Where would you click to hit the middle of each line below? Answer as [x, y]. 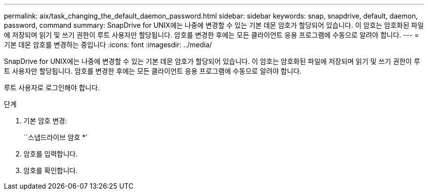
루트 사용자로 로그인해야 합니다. [52, 87]
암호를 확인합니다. [51, 170]
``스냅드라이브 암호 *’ [55, 137]
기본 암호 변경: [45, 121]
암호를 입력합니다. [51, 154]
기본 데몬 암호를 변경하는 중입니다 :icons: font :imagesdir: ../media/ [108, 45]
